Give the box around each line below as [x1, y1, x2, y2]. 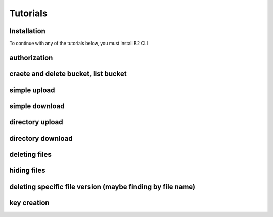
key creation [9, 199, 50, 207]
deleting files [9, 150, 52, 159]
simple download [9, 102, 65, 110]
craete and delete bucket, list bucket [9, 69, 127, 78]
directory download [9, 134, 73, 143]
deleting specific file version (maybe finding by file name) [9, 183, 196, 191]
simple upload [9, 85, 55, 94]
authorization [9, 53, 53, 62]
